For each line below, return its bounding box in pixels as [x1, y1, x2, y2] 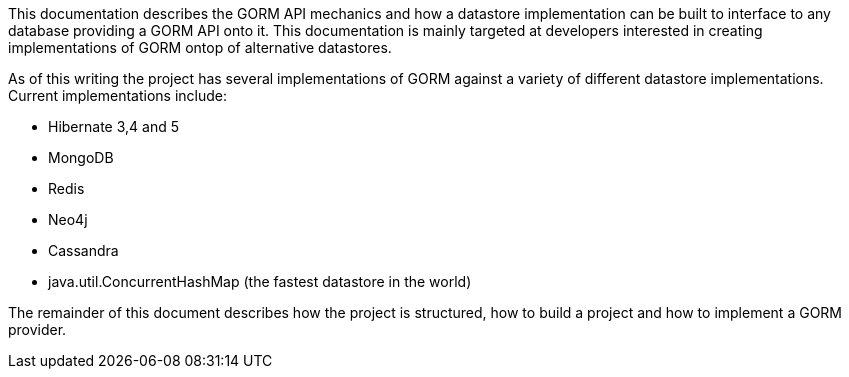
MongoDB [48, 149, 114, 166]
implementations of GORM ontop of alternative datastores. [8, 39, 392, 56]
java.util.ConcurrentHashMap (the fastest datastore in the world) [48, 273, 472, 290]
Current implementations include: [8, 87, 228, 104]
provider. [8, 321, 67, 338]
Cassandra [48, 242, 119, 259]
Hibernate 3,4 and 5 [48, 118, 179, 135]
